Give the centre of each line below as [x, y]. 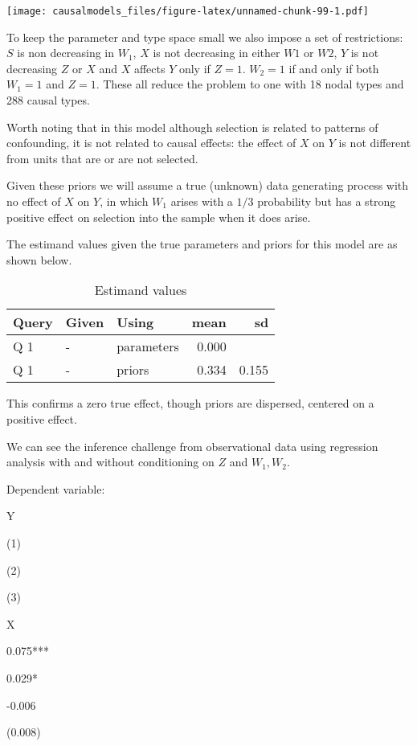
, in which [124, 201]
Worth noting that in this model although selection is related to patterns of [192, 127]
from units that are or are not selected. [102, 158]
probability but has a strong [327, 201]
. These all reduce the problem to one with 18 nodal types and [250, 84]
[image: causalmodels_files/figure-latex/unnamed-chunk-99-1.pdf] [188, 11]
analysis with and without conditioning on [110, 462]
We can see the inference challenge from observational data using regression [192, 446]
